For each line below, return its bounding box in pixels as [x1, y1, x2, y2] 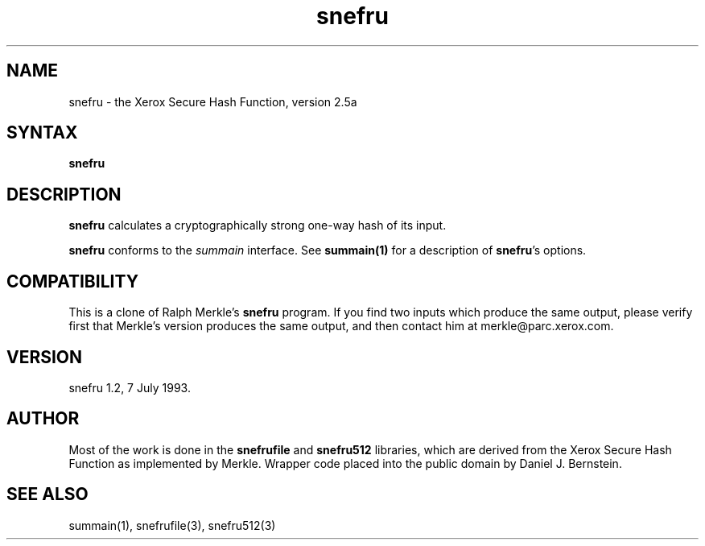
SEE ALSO [6, 484, 89, 505]
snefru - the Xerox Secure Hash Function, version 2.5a [68, 94, 357, 109]
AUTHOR [6, 408, 80, 429]
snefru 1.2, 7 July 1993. [68, 380, 191, 395]
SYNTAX [6, 122, 78, 143]
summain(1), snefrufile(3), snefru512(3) [68, 518, 276, 532]
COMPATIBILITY [6, 271, 138, 292]
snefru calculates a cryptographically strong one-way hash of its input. [68, 218, 447, 233]
